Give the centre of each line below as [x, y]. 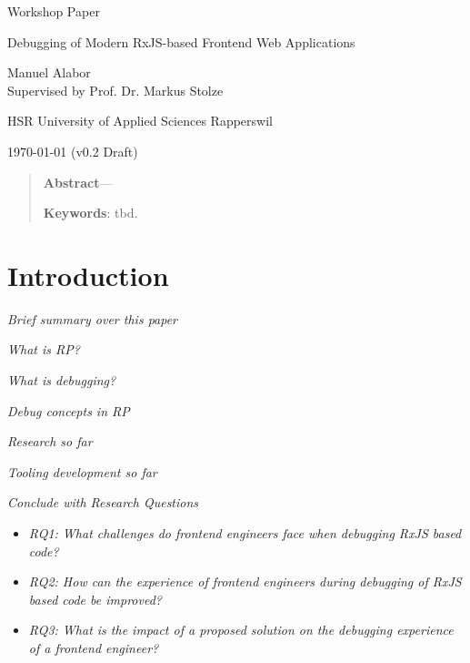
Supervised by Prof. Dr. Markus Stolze [115, 90]
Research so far [50, 441]
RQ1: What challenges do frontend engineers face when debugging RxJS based [245, 533]
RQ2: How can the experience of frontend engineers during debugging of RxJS [245, 581]
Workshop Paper [54, 11]
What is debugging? [62, 380]
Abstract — [78, 182]
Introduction [88, 275]
